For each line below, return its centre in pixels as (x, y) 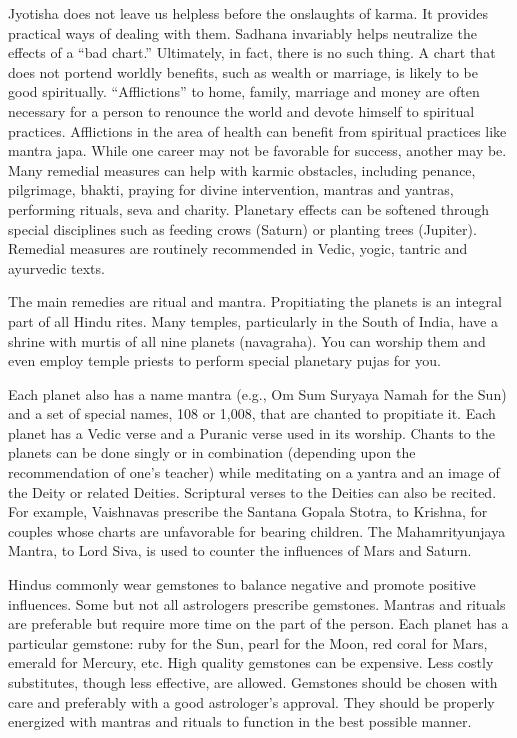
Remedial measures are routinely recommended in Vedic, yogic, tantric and (238, 248)
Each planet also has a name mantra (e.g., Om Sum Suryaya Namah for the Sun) (257, 393)
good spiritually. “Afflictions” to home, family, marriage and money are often (244, 91)
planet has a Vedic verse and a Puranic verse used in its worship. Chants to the (251, 432)
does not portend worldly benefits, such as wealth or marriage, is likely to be (243, 71)
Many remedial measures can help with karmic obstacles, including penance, (242, 169)
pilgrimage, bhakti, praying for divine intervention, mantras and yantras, (231, 189)
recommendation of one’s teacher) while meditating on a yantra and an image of (254, 472)
